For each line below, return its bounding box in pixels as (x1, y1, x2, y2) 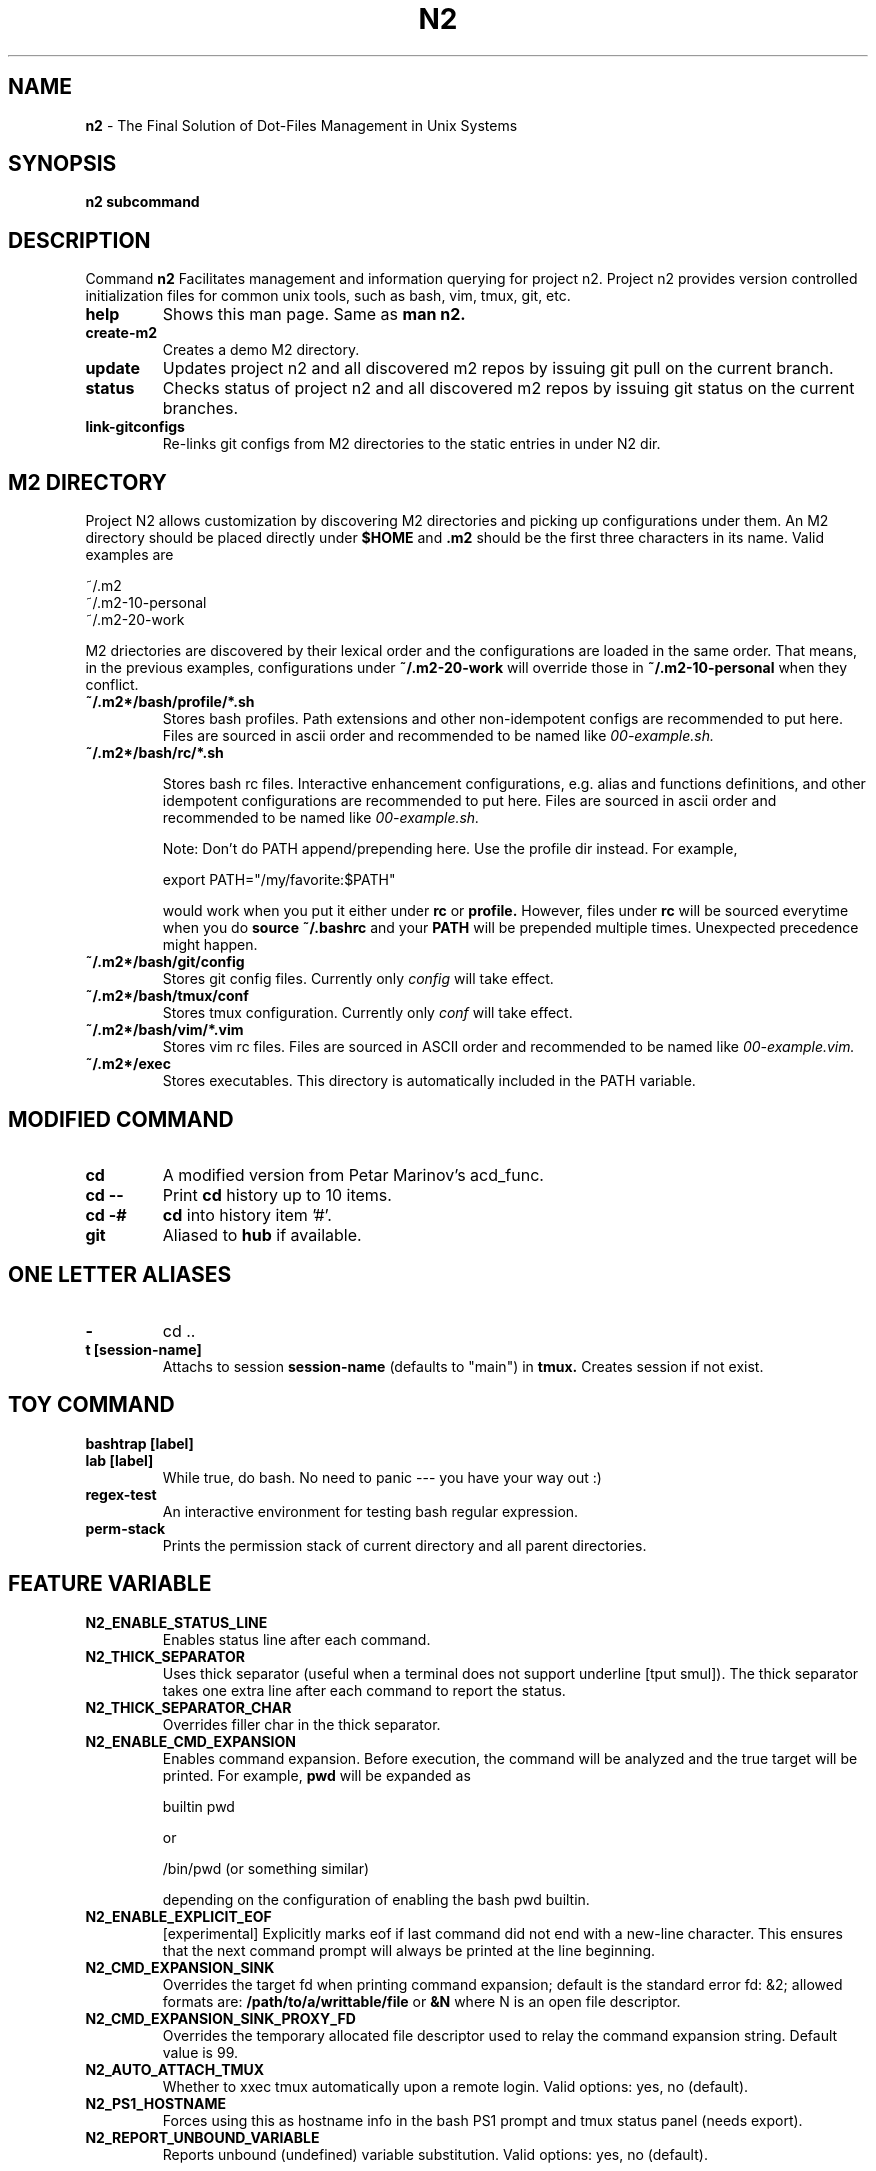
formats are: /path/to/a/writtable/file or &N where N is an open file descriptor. (162, 1992, 681, 2010)
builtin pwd (162, 1797, 235, 1815)
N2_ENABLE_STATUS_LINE (85, 1613, 268, 1631)
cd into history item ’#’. (162, 1204, 332, 1225)
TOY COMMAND (8, 1392, 175, 1418)
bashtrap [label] (85, 1434, 194, 1452)
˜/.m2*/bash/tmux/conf (85, 987, 249, 1005)
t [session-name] (85, 1340, 202, 1358)
